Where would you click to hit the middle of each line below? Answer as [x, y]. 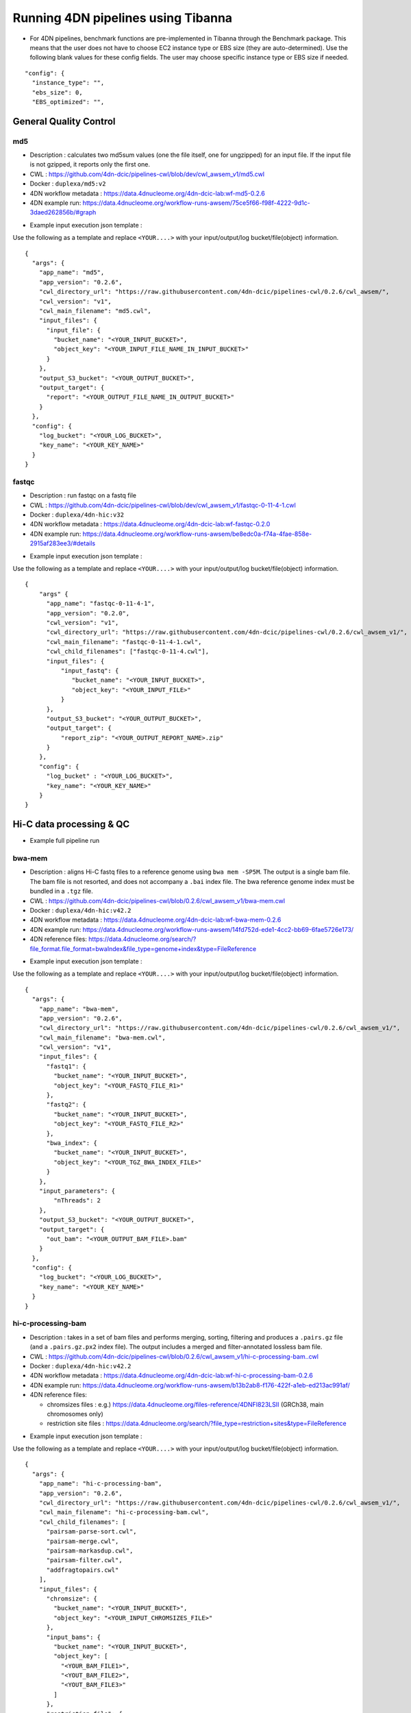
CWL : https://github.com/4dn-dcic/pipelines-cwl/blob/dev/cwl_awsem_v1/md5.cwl [147, 174]
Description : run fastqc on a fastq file [83, 495]
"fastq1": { [66, 1066]
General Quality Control [64, 121]
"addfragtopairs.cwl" [83, 1570]
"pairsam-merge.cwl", [83, 1541]
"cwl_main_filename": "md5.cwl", [95, 311]
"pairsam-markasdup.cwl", [90, 1551]
